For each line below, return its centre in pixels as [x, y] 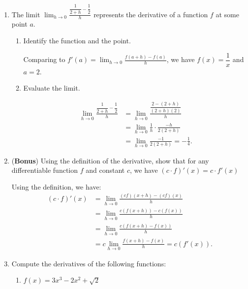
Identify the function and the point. [77, 41]
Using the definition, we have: [56, 186]
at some [227, 14]
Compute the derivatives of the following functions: [89, 263]
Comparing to [44, 59]
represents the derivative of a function [151, 14]
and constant [105, 170]
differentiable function [45, 170]
